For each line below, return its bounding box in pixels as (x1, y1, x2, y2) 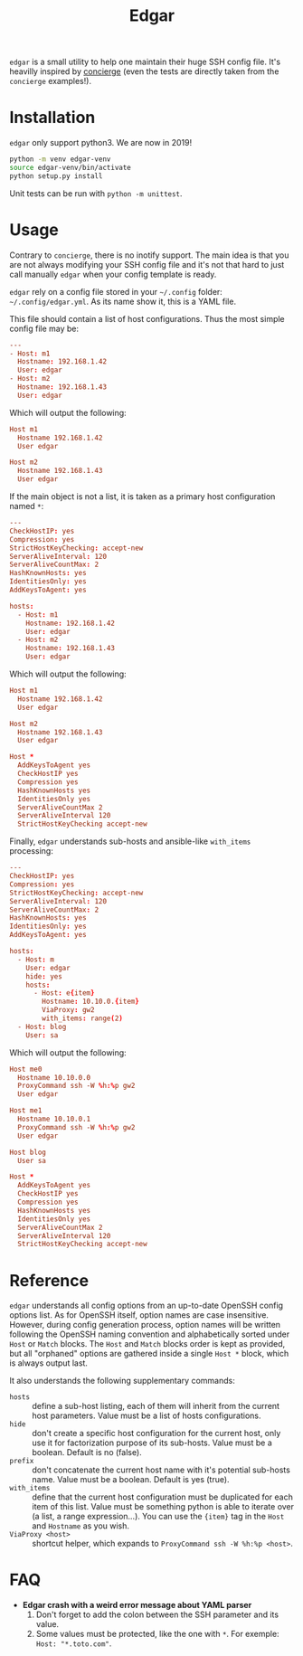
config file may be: (9, 323, 80, 334)
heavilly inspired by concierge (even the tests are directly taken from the (9, 66, 279, 77)
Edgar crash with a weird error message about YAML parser (22, 1600, 252, 1611)
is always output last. (9, 1358, 89, 1368)
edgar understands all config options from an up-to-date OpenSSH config (9, 1300, 283, 1311)
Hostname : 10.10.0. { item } (42, 997, 140, 1007)
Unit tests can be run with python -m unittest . (9, 187, 183, 199)
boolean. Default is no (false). (32, 1447, 142, 1458)
